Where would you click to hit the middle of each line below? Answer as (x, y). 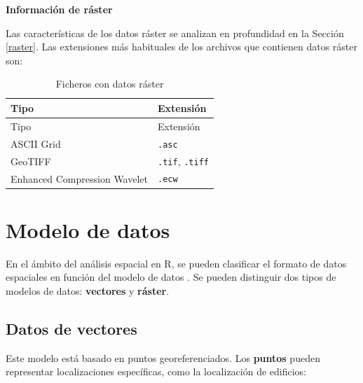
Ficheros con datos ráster (110, 84)
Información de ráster (59, 9)
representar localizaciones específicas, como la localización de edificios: (156, 371)
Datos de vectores (71, 328)
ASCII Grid (36, 143)
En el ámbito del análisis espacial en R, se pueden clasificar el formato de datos (176, 263)
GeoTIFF (31, 161)
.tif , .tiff (183, 161)
